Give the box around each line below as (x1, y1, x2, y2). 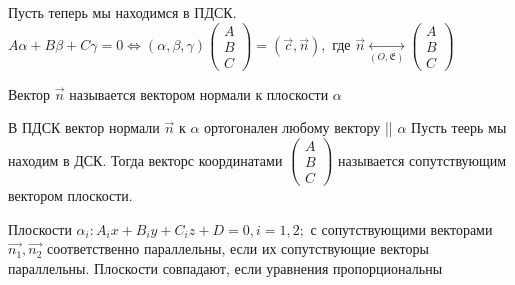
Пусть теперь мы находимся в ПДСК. (8, 2, 237, 22)
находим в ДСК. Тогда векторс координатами (8, 149, 283, 170)
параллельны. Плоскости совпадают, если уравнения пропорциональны (8, 257, 443, 278)
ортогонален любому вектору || (204, 117, 393, 138)
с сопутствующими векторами (310, 218, 493, 239)
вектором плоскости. (8, 185, 133, 206)
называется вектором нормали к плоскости (69, 83, 329, 104)
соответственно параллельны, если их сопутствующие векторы (47, 238, 429, 259)
